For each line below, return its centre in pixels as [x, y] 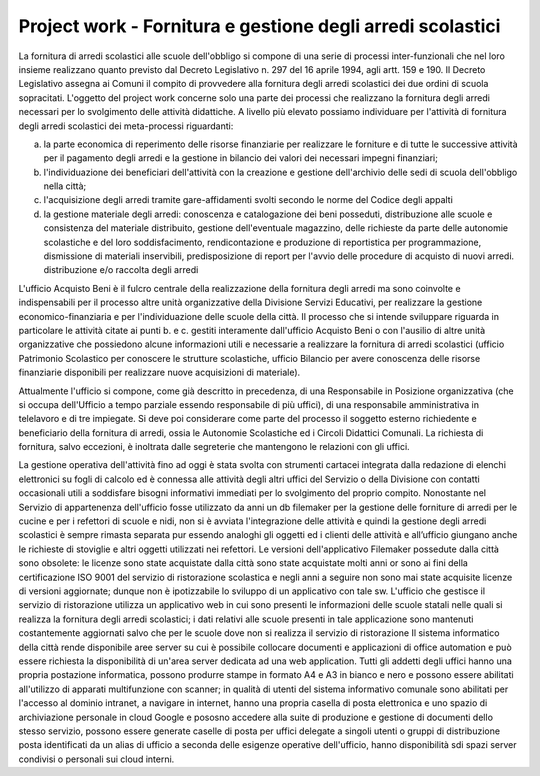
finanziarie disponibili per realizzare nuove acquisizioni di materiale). [159, 372]
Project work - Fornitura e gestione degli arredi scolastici [259, 26]
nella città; [65, 186]
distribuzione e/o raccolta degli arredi [121, 270]
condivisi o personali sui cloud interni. [96, 759]
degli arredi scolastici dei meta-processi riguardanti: [126, 126]
